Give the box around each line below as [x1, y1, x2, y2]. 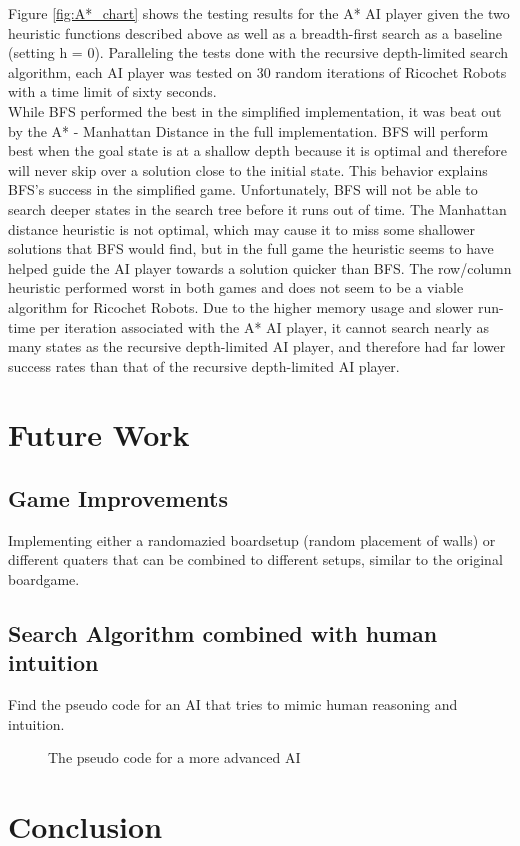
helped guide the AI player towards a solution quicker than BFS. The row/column [8, 257, 512, 278]
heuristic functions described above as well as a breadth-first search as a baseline [8, 22, 502, 43]
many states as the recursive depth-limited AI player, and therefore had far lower [8, 336, 506, 357]
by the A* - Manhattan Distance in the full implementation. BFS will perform [8, 120, 489, 141]
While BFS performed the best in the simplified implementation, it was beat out [8, 100, 502, 121]
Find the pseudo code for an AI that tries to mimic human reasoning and [8, 694, 458, 715]
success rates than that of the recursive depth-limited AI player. [8, 355, 400, 376]
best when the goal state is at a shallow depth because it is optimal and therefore [8, 140, 508, 161]
